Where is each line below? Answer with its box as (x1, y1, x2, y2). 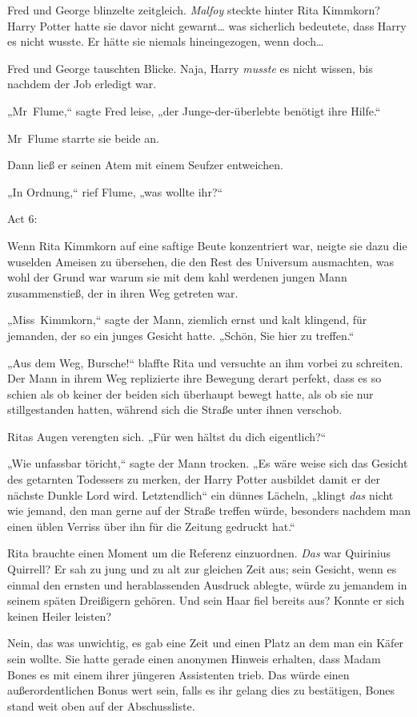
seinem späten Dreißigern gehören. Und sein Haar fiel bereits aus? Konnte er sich (7, 592, 405, 609)
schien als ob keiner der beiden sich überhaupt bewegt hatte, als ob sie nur (7, 385, 374, 402)
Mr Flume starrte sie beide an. (7, 129, 159, 146)
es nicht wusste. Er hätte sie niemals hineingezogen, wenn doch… (7, 33, 324, 50)
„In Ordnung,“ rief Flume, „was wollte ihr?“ (7, 183, 223, 200)
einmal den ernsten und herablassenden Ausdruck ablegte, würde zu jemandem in (7, 576, 407, 593)
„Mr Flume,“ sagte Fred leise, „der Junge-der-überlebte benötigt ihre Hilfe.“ (7, 102, 381, 119)
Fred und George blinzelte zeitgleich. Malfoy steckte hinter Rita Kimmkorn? (7, 2, 380, 18)
